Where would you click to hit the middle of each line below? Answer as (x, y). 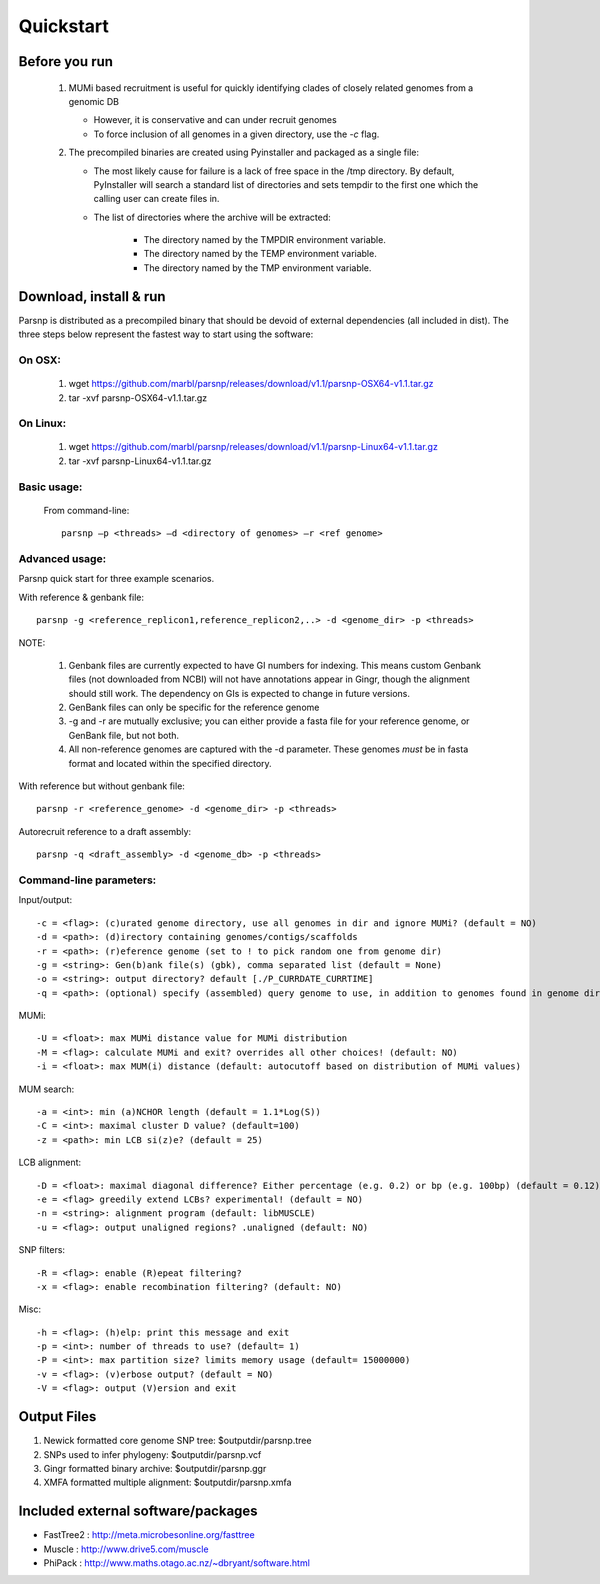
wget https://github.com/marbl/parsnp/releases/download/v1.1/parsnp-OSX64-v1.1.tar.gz (251, 384)
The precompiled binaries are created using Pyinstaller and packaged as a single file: (244, 152)
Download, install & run (92, 296)
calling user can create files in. (156, 199)
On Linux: (42, 423)
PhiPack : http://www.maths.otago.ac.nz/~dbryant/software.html (176, 1563)
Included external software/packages (138, 1511)
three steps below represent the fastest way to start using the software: (166, 334)
